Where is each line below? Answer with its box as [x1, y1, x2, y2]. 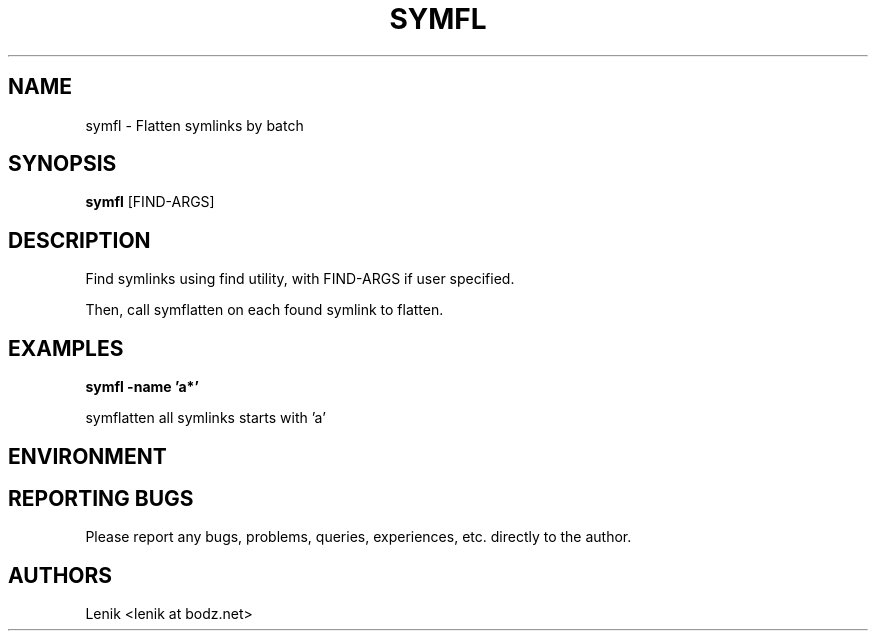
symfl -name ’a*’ [85, 378, 199, 396]
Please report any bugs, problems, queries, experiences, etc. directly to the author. [85, 528, 632, 546]
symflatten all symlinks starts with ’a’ [85, 409, 326, 427]
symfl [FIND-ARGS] [85, 193, 215, 211]
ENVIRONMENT [8, 443, 167, 469]
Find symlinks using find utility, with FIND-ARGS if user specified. [85, 270, 515, 288]
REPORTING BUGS [8, 485, 194, 511]
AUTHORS [8, 562, 113, 588]
